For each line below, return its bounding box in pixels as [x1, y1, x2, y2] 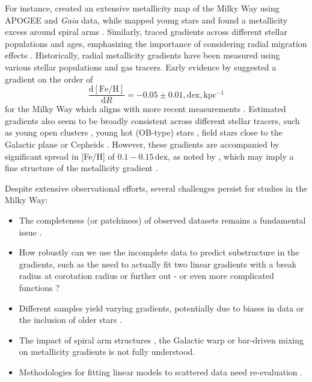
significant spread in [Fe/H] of [5, 149, 115, 162]
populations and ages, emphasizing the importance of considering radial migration [5, 37, 307, 49]
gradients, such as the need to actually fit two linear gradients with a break [19, 257, 297, 270]
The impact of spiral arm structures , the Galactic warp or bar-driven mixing [19, 333, 304, 346]
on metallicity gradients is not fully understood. [19, 345, 195, 358]
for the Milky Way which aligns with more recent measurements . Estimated [5, 102, 286, 115]
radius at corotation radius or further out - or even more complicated [19, 269, 274, 282]
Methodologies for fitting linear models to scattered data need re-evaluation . [19, 365, 303, 378]
